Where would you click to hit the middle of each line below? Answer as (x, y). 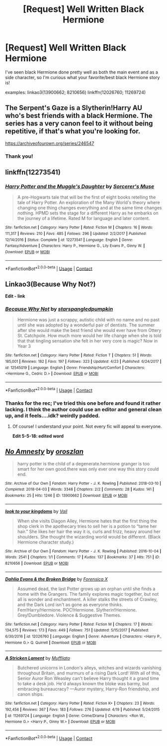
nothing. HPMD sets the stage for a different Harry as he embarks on (88, 213)
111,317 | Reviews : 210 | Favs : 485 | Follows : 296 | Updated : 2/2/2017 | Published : (76, 234)
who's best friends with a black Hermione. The (79, 116)
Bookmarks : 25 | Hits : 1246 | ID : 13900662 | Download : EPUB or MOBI (66, 496)
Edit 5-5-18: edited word (38, 436)
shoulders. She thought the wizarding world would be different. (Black (89, 536)
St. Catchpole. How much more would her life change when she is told (89, 336)
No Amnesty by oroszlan (44, 452)
